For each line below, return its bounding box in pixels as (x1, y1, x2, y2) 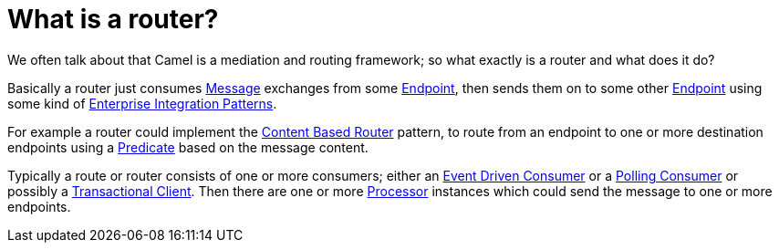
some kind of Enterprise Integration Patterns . (7, 95, 277, 111)
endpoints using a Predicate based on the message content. (7, 139, 369, 155)
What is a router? (7, 4, 219, 35)
